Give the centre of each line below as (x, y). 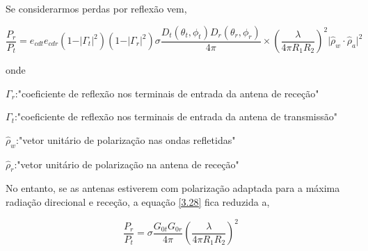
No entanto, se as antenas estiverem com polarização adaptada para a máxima (173, 188)
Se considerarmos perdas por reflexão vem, (96, 8)
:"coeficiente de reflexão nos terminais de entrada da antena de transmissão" (176, 116)
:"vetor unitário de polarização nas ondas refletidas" (126, 139)
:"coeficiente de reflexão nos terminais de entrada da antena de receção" (167, 93)
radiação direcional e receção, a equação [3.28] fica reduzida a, (138, 202)
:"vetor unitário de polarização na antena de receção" (127, 164)
